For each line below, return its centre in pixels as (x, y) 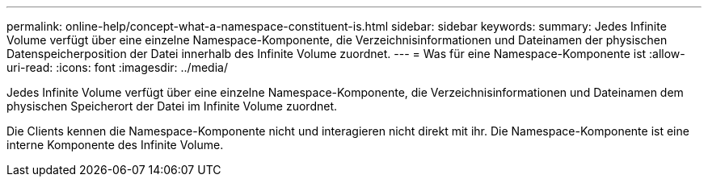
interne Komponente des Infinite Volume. (115, 145)
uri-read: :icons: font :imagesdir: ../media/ (117, 67)
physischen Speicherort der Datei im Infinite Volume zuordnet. (172, 106)
